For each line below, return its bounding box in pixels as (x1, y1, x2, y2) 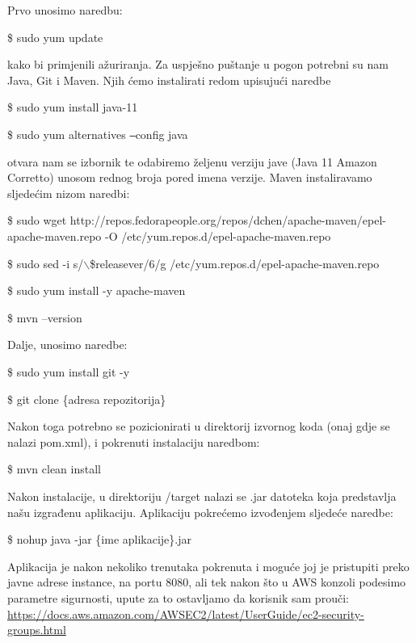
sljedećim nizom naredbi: (7, 184, 130, 201)
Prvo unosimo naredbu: (7, 2, 123, 18)
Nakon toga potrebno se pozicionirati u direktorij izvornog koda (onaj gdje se (7, 418, 390, 435)
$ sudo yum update (7, 28, 103, 45)
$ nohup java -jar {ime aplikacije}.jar (7, 531, 191, 548)
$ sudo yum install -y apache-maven (7, 282, 186, 299)
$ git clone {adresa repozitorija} (7, 390, 166, 407)
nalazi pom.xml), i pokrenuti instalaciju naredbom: (7, 433, 260, 450)
